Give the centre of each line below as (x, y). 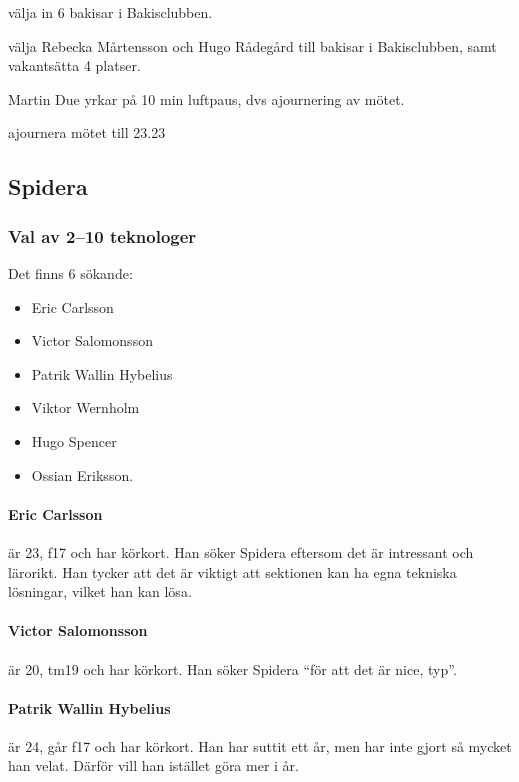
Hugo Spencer (74, 440)
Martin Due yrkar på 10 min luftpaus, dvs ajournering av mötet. (206, 98)
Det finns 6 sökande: (70, 272)
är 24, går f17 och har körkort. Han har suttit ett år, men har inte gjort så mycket (260, 745)
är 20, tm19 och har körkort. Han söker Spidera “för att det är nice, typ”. (232, 668)
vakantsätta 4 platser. (74, 65)
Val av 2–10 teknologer (102, 235)
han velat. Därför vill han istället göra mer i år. (153, 765)
